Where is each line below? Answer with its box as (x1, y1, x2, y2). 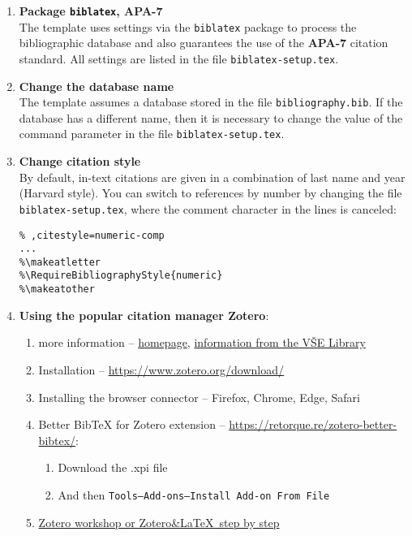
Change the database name (19, 77, 174, 94)
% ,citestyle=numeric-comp (19, 229, 165, 241)
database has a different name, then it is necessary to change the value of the (19, 109, 403, 126)
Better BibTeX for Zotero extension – (38, 416, 225, 433)
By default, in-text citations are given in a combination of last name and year (19, 168, 406, 185)
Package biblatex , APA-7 (19, 2, 163, 19)
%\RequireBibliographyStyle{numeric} (19, 270, 223, 282)
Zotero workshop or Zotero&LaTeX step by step (38, 513, 280, 530)
